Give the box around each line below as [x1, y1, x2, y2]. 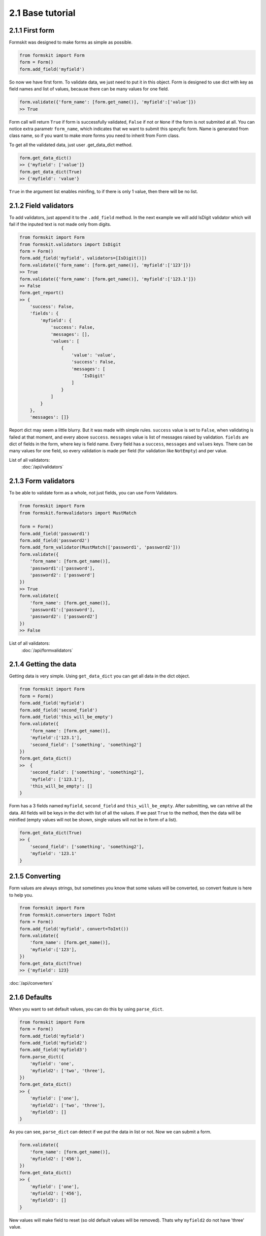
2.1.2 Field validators [9, 201, 74, 210]
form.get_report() [19, 290, 64, 296]
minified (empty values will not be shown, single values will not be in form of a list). [9, 817, 177, 823]
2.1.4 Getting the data [9, 660, 76, 668]
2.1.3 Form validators [9, 477, 75, 486]
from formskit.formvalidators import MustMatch [19, 510, 136, 516]
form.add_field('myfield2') [19, 1040, 87, 1046]
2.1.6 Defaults [9, 993, 52, 1001]
